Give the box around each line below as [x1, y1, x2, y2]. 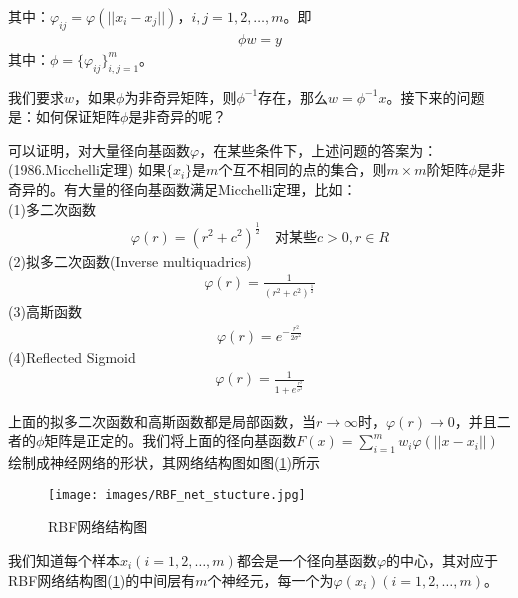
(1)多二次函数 [8, 198, 96, 219]
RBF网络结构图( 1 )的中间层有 [8, 569, 196, 590]
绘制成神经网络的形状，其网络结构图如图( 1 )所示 [8, 452, 320, 473]
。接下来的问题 [386, 86, 485, 107]
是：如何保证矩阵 [8, 106, 120, 127]
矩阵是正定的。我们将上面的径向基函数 [44, 430, 297, 451]
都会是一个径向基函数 [236, 549, 377, 570]
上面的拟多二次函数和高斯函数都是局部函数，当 [8, 410, 316, 431]
